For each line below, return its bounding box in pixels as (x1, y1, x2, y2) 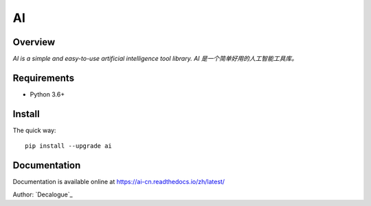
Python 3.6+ (30, 90, 65, 99)
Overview (12, 36, 56, 48)
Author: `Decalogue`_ (12, 190, 73, 198)
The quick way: (12, 126, 56, 134)
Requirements (12, 72, 75, 83)
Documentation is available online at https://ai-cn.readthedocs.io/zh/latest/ (12, 178, 225, 186)
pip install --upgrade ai (25, 142, 113, 150)
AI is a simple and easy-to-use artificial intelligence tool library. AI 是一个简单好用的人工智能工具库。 (12, 55, 298, 63)
